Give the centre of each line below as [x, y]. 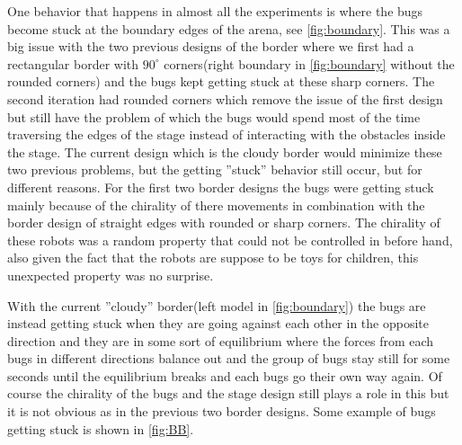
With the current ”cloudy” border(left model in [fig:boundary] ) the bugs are [217, 305]
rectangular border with [73, 63]
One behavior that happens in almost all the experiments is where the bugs [215, 11]
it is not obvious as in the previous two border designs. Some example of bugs [222, 411]
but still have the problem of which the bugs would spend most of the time [214, 116]
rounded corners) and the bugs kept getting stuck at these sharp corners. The [221, 81]
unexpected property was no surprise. [111, 275]
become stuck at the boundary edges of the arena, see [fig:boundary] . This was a [229, 28]
